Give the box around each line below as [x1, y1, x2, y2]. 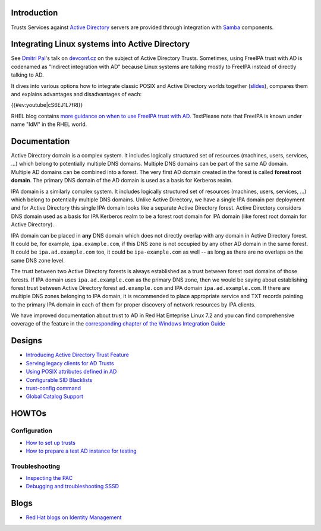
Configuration [11, 426, 53, 435]
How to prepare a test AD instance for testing [26, 447, 137, 454]
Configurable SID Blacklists [26, 376, 93, 383]
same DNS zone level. [11, 257, 65, 264]
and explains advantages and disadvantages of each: [11, 90, 142, 97]
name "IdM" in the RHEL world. [11, 121, 87, 128]
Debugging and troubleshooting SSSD [26, 483, 119, 490]
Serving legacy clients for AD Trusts [26, 359, 114, 366]
